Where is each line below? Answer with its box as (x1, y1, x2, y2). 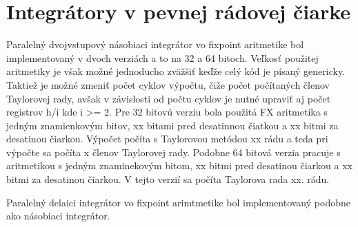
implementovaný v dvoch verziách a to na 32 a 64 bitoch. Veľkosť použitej (6, 50, 319, 65)
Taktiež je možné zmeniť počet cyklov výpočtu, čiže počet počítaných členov (6, 77, 330, 91)
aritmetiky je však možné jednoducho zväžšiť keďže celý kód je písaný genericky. (6, 64, 346, 78)
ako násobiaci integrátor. (6, 208, 110, 223)
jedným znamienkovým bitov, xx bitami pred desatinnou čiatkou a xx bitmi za (6, 118, 339, 132)
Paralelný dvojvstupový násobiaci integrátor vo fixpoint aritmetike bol (6, 37, 304, 52)
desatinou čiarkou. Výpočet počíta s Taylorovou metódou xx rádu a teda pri (6, 131, 328, 146)
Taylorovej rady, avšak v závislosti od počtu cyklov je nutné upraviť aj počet (6, 91, 331, 105)
